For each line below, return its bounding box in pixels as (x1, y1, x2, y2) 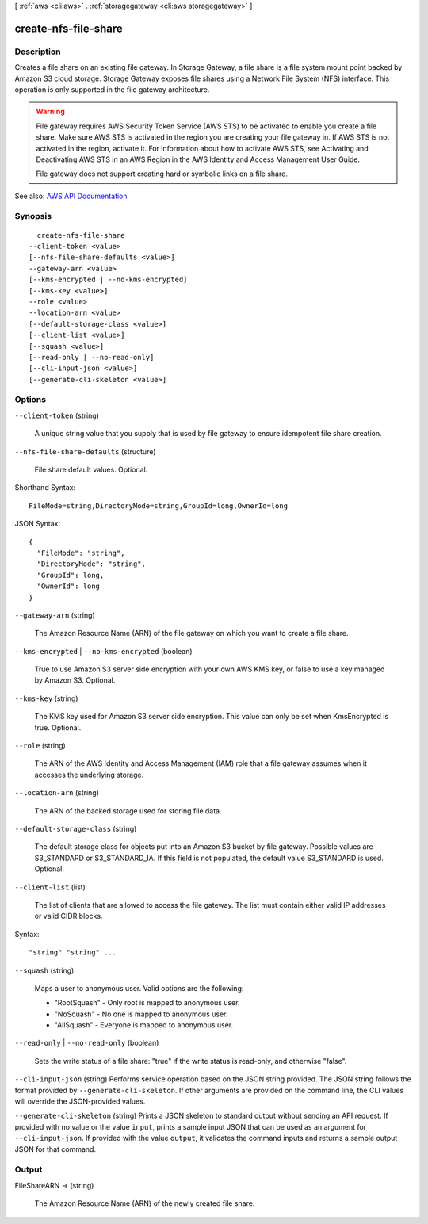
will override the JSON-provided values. (14, 1096, 146, 1106)
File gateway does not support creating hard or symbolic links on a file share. (36, 169, 289, 178)
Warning (36, 107, 65, 117)
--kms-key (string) (14, 694, 78, 703)
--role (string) (14, 741, 67, 751)
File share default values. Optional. (34, 465, 148, 475)
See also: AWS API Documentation (14, 191, 128, 201)
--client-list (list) (14, 882, 86, 892)
